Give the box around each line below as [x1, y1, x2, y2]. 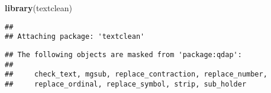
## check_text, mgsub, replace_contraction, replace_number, [5, 70, 267, 79]
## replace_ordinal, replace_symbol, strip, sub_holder [5, 79, 247, 88]
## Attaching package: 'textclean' [5, 32, 145, 41]
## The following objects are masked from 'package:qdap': [5, 50, 242, 59]
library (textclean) [5, 2, 72, 14]
